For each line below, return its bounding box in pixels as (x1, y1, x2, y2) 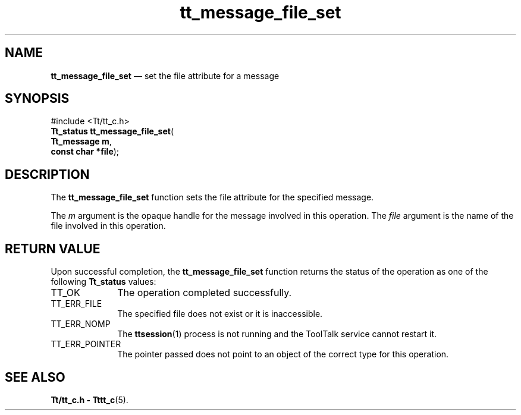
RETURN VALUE (5, 241, 101, 256)
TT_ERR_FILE (51, 298, 102, 309)
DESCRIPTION (5, 166, 90, 182)
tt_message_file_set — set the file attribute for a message (51, 70, 280, 81)
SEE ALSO (5, 369, 65, 385)
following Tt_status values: (51, 276, 156, 287)
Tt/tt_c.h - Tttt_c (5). (51, 394, 128, 405)
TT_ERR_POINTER (51, 339, 121, 350)
